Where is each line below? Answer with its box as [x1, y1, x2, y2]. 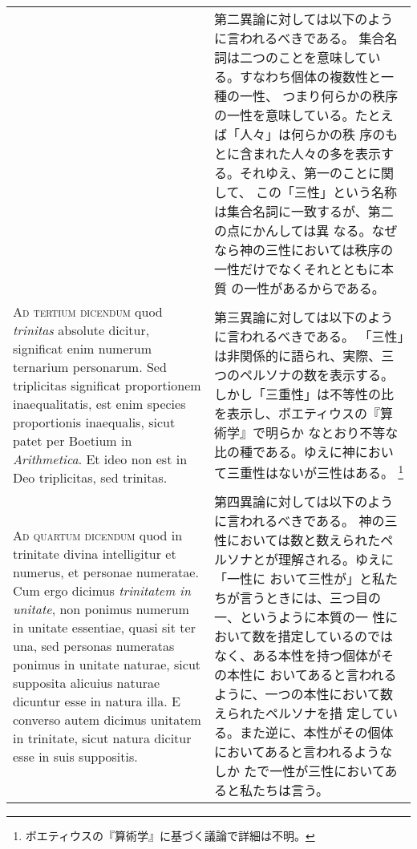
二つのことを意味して [240, 48, 368, 67]
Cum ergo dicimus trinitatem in [13, 580, 191, 600]
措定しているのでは [277, 627, 394, 645]
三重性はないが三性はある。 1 [227, 460, 404, 483]
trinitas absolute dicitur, [13, 321, 150, 339]
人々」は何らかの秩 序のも [240, 125, 399, 144]
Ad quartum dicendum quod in [13, 525, 183, 544]
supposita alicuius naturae [13, 673, 160, 692]
